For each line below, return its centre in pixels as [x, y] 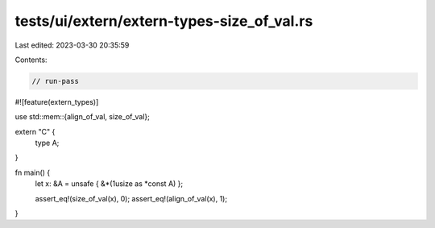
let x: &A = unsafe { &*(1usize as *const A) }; [109, 184]
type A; [47, 143]
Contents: [31, 60]
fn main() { [33, 172]
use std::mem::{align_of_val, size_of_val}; [83, 117]
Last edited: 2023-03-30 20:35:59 [72, 45]
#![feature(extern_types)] [57, 102]
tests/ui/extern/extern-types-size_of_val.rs [164, 21]
